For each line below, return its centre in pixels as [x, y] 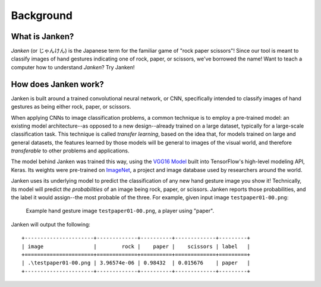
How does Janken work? [57, 84]
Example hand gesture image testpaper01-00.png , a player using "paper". [120, 211]
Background [42, 15]
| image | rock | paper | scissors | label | [136, 246]
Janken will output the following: [51, 224]
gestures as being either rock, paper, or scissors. [71, 107]
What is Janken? [43, 36]
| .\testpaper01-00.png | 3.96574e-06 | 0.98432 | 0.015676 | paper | [136, 263]
